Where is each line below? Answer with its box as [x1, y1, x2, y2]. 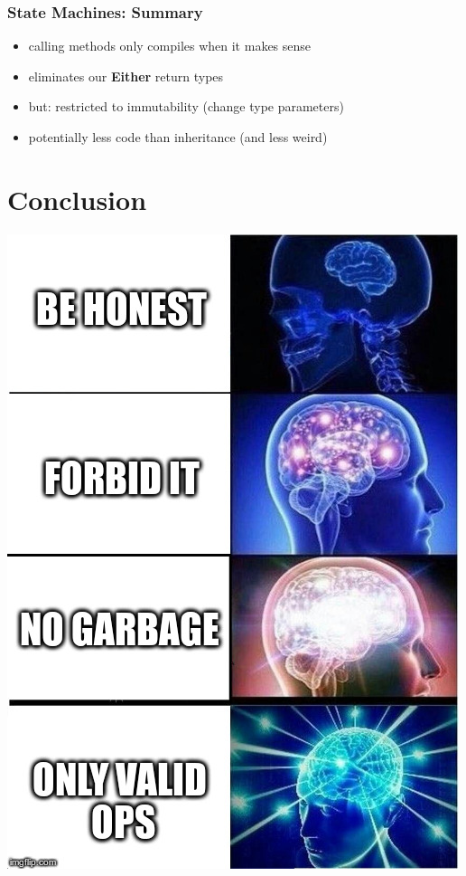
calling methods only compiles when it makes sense [28, 36, 312, 55]
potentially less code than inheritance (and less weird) [28, 128, 328, 146]
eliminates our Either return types [28, 66, 224, 85]
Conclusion [7, 180, 147, 217]
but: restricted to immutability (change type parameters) [28, 97, 344, 116]
